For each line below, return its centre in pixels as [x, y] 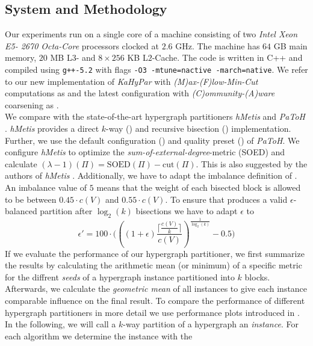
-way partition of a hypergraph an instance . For [211, 324]
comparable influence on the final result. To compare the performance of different [155, 300]
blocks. [257, 276]
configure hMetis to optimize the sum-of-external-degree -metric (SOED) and [145, 152]
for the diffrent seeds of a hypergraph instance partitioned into [120, 276]
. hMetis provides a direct [52, 128]
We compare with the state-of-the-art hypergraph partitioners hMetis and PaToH [155, 116]
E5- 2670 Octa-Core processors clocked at [82, 45]
